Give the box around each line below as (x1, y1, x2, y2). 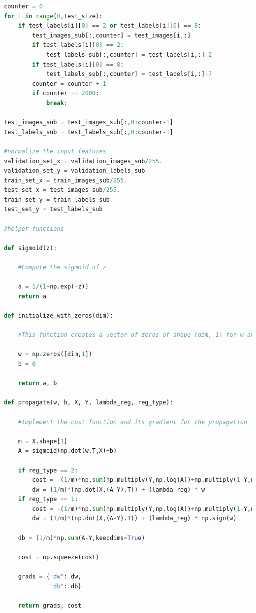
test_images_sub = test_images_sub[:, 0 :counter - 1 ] (4, 119, 173, 126)
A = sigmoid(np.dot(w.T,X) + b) (18, 447, 117, 455)
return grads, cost (18, 602, 82, 609)
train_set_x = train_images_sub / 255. (4, 177, 128, 184)
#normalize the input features (4, 147, 106, 155)
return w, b (18, 380, 57, 387)
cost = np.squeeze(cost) (18, 553, 99, 561)
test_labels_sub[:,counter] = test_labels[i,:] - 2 (46, 51, 212, 58)
